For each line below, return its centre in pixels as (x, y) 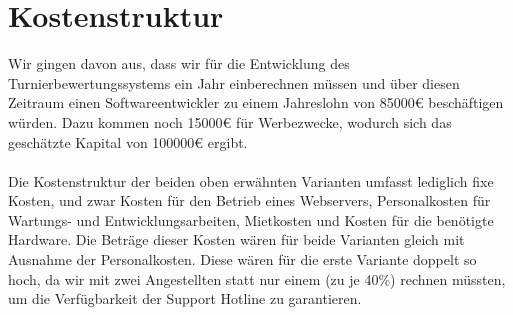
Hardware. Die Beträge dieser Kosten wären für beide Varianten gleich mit (236, 239)
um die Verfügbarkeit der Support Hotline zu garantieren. (185, 298)
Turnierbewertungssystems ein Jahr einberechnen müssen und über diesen (234, 82)
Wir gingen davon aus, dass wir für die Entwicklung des (179, 63)
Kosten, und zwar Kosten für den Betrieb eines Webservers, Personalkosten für (249, 200)
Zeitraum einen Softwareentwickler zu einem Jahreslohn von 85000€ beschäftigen (256, 102)
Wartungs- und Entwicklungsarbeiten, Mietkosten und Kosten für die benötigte (251, 219)
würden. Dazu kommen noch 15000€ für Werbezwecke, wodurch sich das (230, 121)
